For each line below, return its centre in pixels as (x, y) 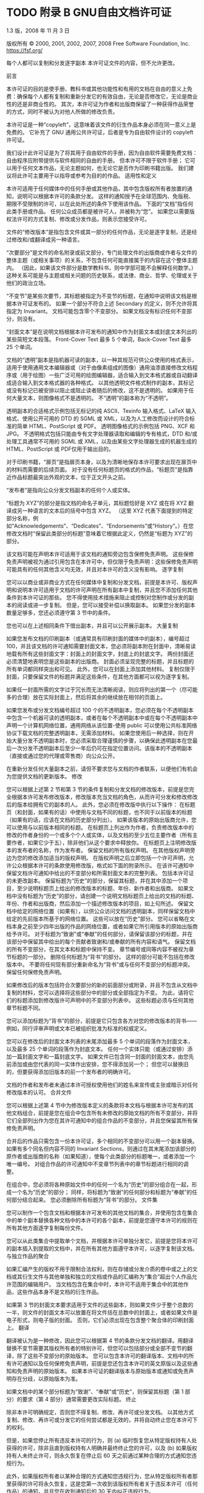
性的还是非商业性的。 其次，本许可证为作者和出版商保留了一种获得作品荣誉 (100, 104)
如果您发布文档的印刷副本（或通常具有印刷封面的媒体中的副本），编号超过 (98, 638)
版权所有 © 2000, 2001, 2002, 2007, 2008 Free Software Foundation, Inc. (98, 43)
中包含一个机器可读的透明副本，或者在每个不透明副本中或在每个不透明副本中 (102, 718)
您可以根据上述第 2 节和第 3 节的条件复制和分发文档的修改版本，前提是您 (98, 789)
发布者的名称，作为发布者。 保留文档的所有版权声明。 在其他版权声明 (103, 850)
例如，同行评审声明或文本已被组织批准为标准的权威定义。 (78, 1028)
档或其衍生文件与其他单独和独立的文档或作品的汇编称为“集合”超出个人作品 (99, 1276)
